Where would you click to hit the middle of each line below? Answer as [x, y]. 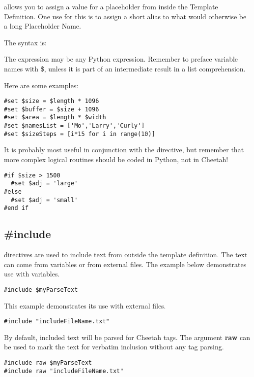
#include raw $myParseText [48, 362]
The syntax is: [25, 42]
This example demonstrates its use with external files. [85, 305]
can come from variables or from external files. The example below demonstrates [125, 264]
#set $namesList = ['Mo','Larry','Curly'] [74, 126]
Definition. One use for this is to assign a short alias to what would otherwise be [125, 16]
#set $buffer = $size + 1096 [52, 109]
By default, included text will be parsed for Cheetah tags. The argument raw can [127, 337]
